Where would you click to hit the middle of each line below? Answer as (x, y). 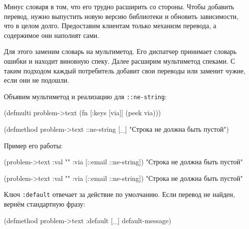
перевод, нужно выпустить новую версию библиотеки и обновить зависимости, (121, 16)
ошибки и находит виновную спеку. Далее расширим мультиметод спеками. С (120, 61)
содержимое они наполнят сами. (52, 35)
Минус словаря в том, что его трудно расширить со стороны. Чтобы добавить (119, 6)
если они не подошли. (37, 80)
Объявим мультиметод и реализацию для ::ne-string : (85, 96)
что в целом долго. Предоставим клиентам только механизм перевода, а (110, 26)
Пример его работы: (33, 145)
